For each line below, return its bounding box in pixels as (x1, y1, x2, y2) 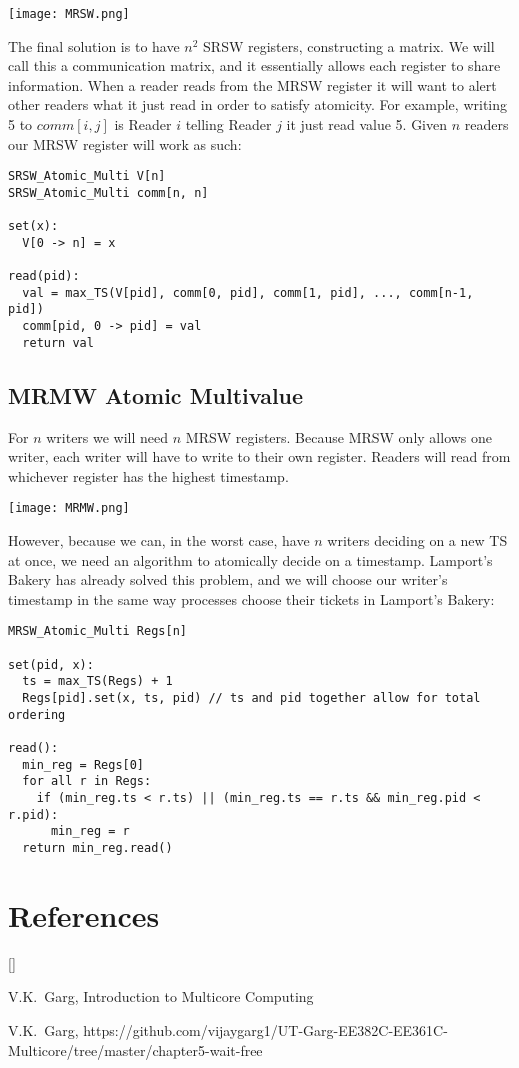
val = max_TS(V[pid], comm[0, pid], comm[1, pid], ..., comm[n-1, (22, 285, 474, 300)
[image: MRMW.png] (8, 501, 130, 516)
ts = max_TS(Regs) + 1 (22, 674, 173, 689)
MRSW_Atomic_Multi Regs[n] (8, 624, 187, 639)
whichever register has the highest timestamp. (8, 465, 289, 486)
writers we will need (46, 426, 169, 447)
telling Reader (185, 114, 272, 135)
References (8, 894, 160, 935)
